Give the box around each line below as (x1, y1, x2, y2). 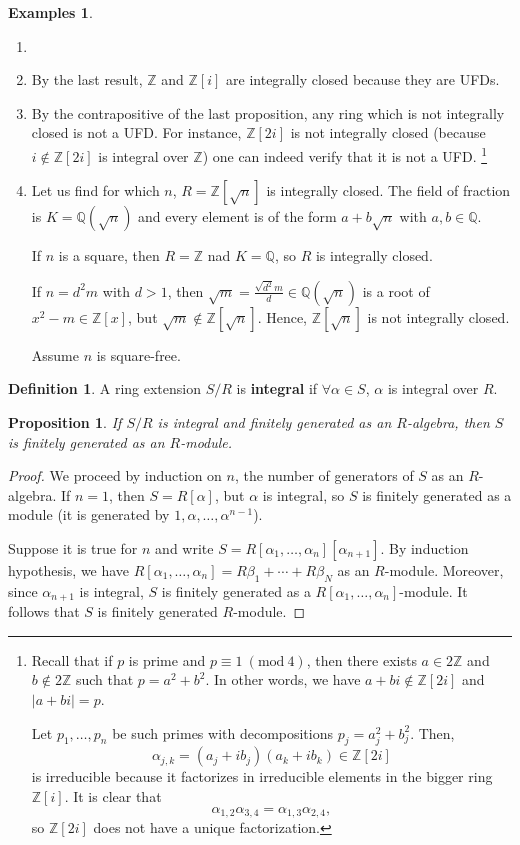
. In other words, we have (205, 669, 361, 690)
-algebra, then (406, 412, 490, 432)
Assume (31, 344, 79, 365)
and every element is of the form (138, 206, 337, 227)
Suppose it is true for (8, 537, 138, 558)
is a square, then (58, 245, 160, 266)
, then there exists (306, 649, 417, 670)
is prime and (128, 649, 206, 670)
